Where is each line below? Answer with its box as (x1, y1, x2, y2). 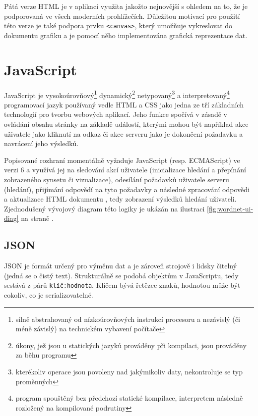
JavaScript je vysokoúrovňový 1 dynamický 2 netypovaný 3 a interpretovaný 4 (4, 88, 230, 100)
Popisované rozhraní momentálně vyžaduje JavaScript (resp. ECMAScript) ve (4, 155, 240, 165)
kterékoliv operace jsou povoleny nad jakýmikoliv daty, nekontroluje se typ (15, 366, 243, 376)
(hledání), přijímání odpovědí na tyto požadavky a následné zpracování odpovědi (4, 184, 250, 194)
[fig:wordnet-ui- (207, 203, 254, 213)
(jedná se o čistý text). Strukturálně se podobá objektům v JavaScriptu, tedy (4, 270, 239, 280)
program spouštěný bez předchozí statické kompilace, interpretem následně (15, 393, 243, 403)
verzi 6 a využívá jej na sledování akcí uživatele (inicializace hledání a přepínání (4, 164, 246, 175)
